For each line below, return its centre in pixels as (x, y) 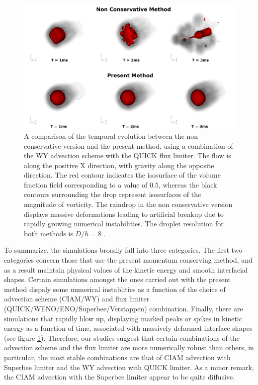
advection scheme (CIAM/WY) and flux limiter (77, 299)
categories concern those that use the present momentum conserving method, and (128, 260)
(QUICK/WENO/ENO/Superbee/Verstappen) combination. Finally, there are (124, 309)
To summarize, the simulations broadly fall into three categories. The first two (123, 250)
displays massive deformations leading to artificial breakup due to (124, 214)
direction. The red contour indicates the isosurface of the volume (122, 175)
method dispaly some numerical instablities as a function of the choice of (115, 289)
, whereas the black (188, 184)
